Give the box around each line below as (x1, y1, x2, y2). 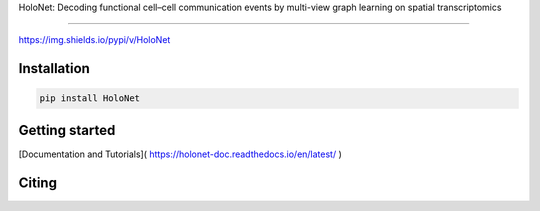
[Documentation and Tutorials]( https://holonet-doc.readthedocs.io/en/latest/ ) (18, 148, 342, 160)
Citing (18, 174, 57, 191)
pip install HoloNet (39, 93, 140, 104)
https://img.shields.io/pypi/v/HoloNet (18, 34, 171, 46)
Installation (18, 60, 90, 77)
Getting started (18, 121, 116, 139)
